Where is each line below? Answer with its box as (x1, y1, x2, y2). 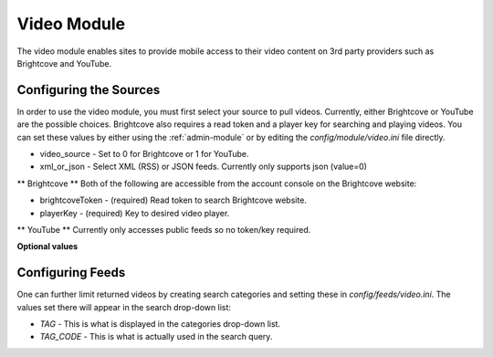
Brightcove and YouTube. (16, 58, 112, 68)
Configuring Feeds (16, 265, 126, 280)
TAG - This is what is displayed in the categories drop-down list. (39, 319, 281, 330)
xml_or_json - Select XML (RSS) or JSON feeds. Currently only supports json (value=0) (39, 161, 367, 173)
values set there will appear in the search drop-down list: (16, 301, 232, 312)
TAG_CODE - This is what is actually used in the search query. (39, 331, 273, 342)
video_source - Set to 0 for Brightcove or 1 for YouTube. (39, 149, 250, 160)
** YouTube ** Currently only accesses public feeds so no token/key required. (16, 224, 311, 235)
